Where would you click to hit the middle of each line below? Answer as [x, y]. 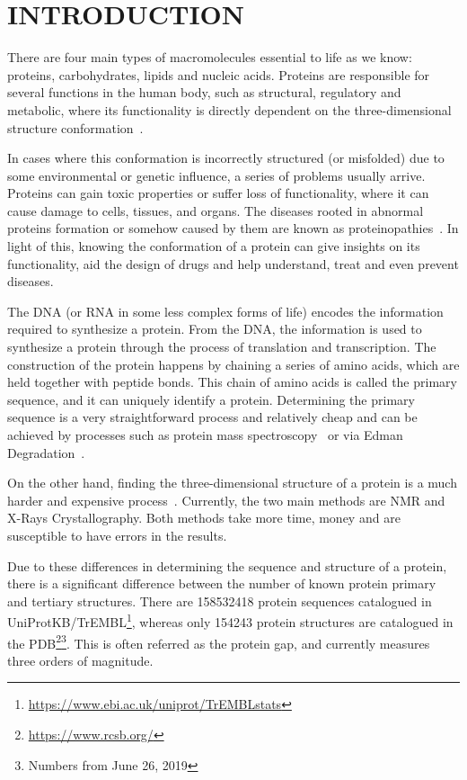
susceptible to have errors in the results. [117, 535]
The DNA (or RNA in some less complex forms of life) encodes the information [225, 311]
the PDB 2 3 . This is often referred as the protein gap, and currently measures [219, 641]
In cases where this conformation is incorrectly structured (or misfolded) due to [226, 158]
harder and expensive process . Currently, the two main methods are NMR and [226, 500]
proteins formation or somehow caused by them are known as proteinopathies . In [233, 228]
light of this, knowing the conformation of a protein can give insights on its [214, 246]
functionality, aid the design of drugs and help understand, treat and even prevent [233, 263]
